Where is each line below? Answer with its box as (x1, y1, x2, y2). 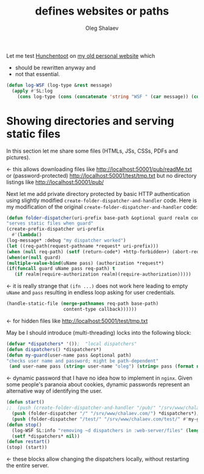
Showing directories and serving (6, 114, 174, 128)
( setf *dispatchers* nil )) (12, 433, 80, 439)
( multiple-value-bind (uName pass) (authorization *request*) (6, 260, 165, 266)
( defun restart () (6, 439, 50, 445)
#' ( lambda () (12, 232, 42, 238)
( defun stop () (6, 422, 42, 428)
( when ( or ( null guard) (6, 254, 61, 260)
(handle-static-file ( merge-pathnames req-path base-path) (6, 301, 159, 307)
